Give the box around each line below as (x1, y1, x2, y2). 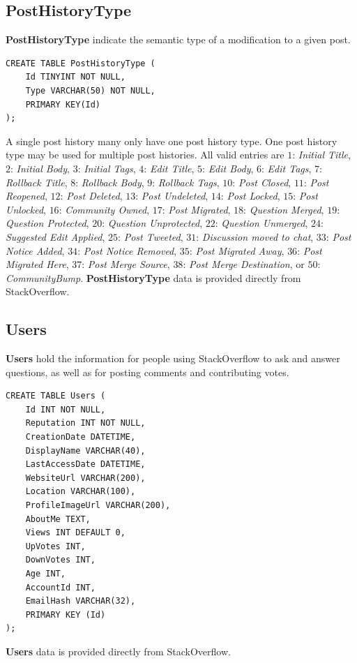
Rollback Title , (6, 174, 68, 189)
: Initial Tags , (77, 161, 136, 175)
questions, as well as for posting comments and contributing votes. (6, 364, 289, 379)
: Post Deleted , (60, 188, 123, 203)
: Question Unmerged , (215, 216, 308, 230)
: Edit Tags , (261, 161, 312, 175)
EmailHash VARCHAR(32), (25, 596, 136, 606)
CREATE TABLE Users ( (6, 391, 106, 401)
